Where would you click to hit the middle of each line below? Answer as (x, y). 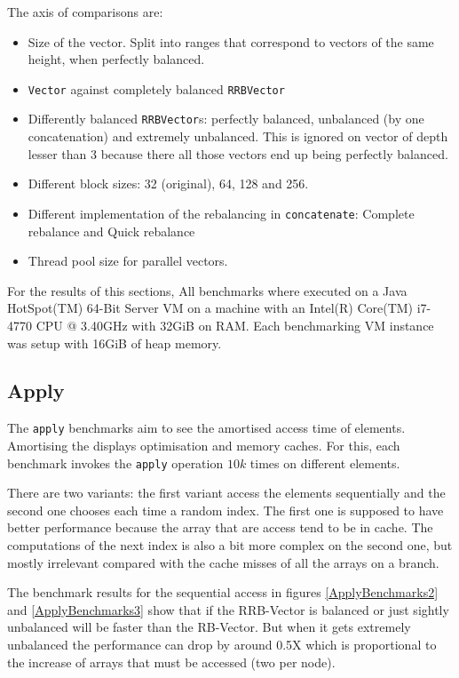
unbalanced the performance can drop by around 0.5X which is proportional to (222, 644)
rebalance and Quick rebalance (111, 231)
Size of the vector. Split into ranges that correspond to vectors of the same (231, 41)
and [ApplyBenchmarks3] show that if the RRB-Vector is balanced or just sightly (228, 609)
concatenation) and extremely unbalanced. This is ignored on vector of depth (238, 136)
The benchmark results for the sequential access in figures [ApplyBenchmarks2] (223, 592)
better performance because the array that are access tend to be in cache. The (220, 527)
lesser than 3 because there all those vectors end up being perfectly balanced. (238, 153)
